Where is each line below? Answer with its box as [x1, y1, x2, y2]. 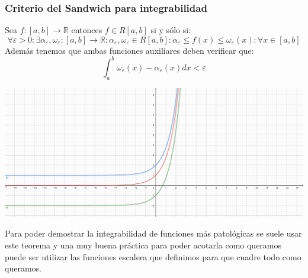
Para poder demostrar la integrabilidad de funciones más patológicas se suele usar [5, 227, 302, 240]
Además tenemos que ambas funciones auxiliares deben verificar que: [5, 44, 254, 56]
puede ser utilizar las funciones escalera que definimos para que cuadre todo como [5, 250, 301, 263]
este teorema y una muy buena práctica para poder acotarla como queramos [5, 238, 282, 251]
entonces [71, 24, 102, 36]
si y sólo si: [150, 24, 191, 36]
